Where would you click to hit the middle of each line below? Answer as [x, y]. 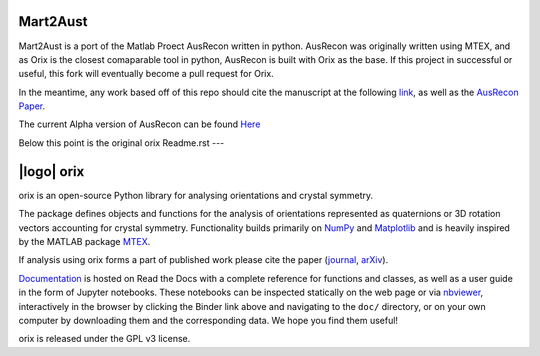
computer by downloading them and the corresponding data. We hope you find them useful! [208, 320]
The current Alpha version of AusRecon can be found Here [139, 124]
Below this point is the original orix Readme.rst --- [121, 142]
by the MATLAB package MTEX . [84, 241]
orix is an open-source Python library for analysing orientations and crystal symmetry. [196, 195]
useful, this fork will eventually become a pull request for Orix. [146, 74]
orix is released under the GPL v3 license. [104, 339]
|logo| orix [51, 171]
